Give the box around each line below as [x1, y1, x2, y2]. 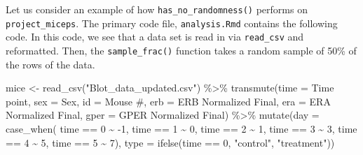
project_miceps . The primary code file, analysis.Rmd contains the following [6, 15, 338, 30]
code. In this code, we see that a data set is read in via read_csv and [6, 29, 304, 44]
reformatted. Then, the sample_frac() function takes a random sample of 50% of [6, 43, 357, 57]
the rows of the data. [6, 57, 95, 71]
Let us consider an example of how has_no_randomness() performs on [6, 2, 308, 16]
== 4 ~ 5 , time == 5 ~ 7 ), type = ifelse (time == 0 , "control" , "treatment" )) [6, 135, 335, 149]
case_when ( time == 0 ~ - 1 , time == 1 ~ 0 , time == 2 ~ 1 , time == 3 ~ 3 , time [6, 121, 357, 135]
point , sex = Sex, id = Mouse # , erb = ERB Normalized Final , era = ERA [6, 94, 331, 108]
